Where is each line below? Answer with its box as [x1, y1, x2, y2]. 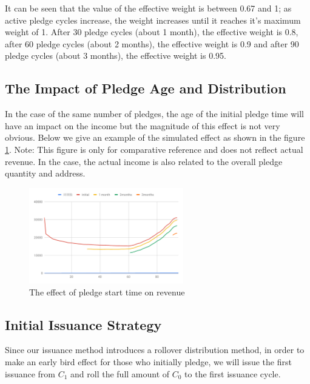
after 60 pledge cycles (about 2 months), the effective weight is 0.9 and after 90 [5, 37, 299, 50]
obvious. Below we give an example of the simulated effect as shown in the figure [5, 131, 305, 144]
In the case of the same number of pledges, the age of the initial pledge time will [5, 107, 304, 120]
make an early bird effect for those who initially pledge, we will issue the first [5, 355, 292, 368]
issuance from [5, 367, 56, 380]
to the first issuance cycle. [184, 367, 281, 380]
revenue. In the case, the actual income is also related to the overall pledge [5, 155, 283, 167]
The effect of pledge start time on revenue [29, 285, 185, 298]
